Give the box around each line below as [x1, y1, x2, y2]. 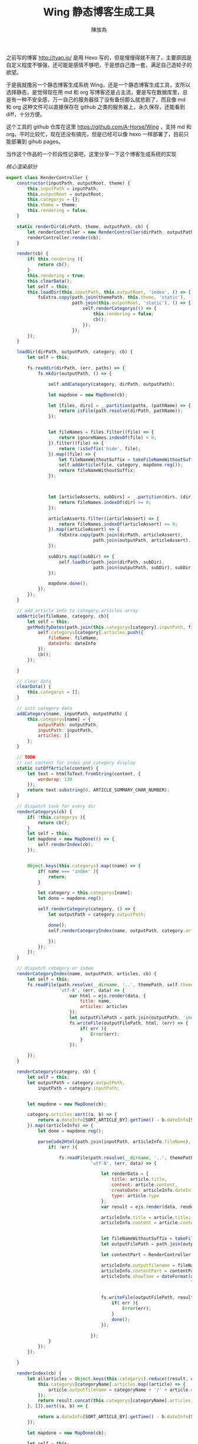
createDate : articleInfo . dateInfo [111, 1188, 196, 1194]
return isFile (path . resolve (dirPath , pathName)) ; [58, 408, 183, 414]
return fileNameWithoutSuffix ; [58, 468, 136, 474]
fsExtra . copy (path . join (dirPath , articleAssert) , [58, 532, 183, 538]
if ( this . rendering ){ [27, 256, 83, 262]
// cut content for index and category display [16, 759, 136, 766]
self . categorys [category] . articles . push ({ [37, 630, 144, 636]
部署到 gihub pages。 [11, 138, 64, 145]
